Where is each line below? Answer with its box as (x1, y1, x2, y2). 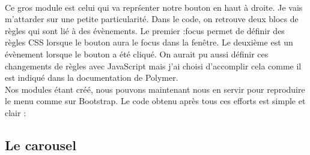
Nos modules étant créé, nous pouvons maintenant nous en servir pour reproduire (5, 83, 305, 95)
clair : (5, 106, 26, 118)
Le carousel (5, 135, 76, 154)
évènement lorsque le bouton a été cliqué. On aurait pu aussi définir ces (5, 47, 269, 60)
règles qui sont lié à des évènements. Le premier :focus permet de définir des (5, 24, 285, 37)
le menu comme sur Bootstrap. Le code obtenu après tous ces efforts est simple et (5, 95, 306, 107)
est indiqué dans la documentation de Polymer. (5, 71, 178, 84)
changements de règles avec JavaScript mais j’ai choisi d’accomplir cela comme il (5, 59, 302, 72)
